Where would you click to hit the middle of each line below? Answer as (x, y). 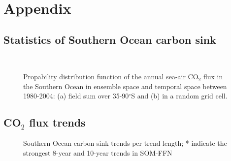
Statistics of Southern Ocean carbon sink (110, 39)
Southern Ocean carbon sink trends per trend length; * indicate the (125, 143)
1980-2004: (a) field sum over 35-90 (76, 96)
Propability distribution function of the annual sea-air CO (111, 77)
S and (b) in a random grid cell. (179, 96)
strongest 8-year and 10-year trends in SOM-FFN (98, 152)
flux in (213, 77)
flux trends (57, 122)
